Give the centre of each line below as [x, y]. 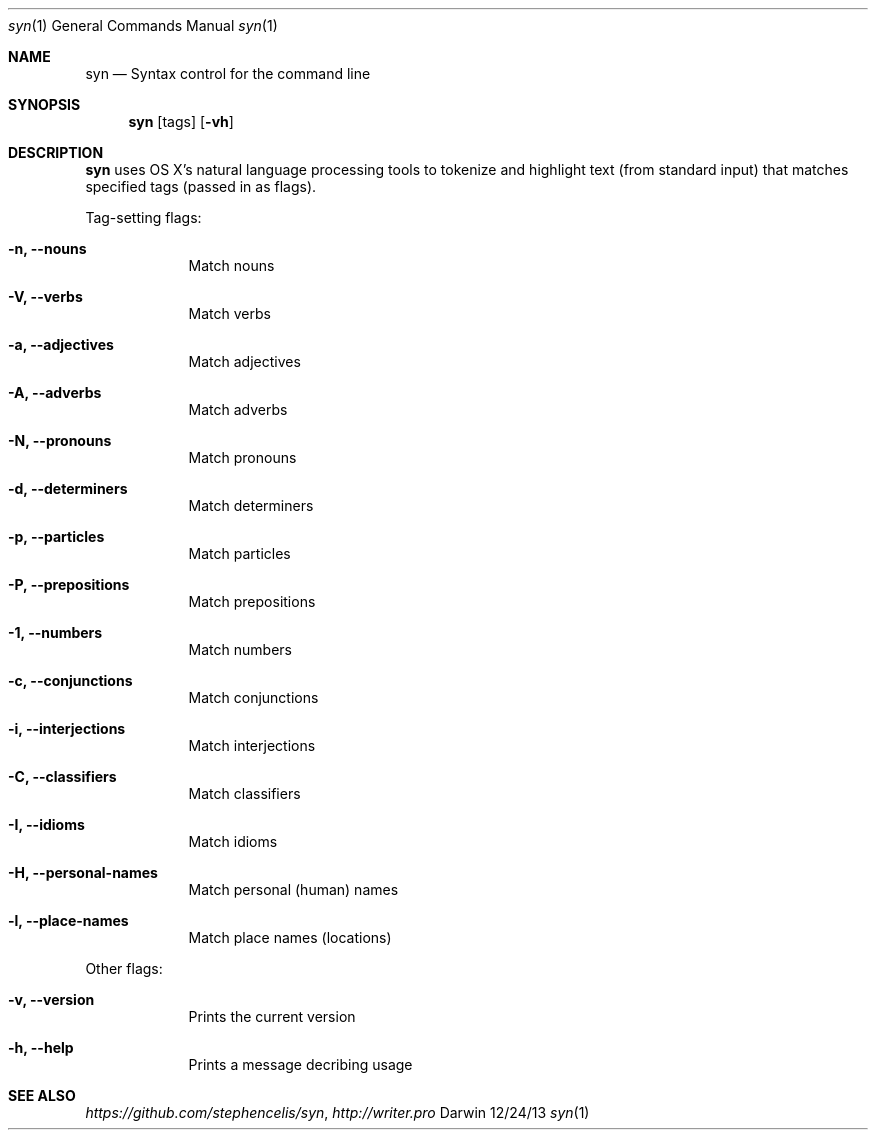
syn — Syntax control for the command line [228, 73]
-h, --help [41, 1047]
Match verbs [229, 313]
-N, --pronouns [60, 440]
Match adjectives [244, 361]
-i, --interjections [67, 728]
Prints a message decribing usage [300, 1064]
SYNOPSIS [44, 104]
